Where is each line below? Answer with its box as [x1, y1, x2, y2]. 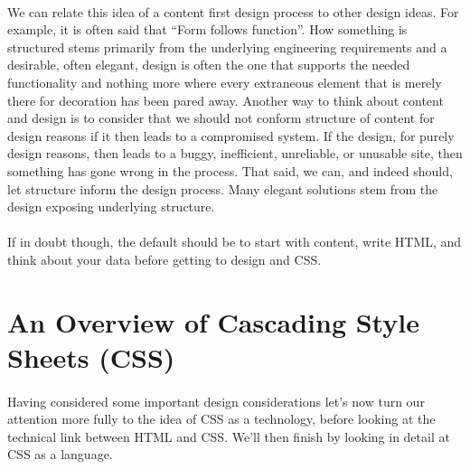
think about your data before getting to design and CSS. [7, 249, 322, 268]
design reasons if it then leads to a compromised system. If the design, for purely [7, 126, 455, 145]
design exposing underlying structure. [7, 197, 215, 216]
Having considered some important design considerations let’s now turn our [7, 391, 425, 410]
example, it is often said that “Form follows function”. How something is [7, 20, 408, 39]
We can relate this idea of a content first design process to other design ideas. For [7, 2, 459, 21]
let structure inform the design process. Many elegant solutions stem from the [7, 179, 438, 198]
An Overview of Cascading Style [7, 303, 419, 340]
